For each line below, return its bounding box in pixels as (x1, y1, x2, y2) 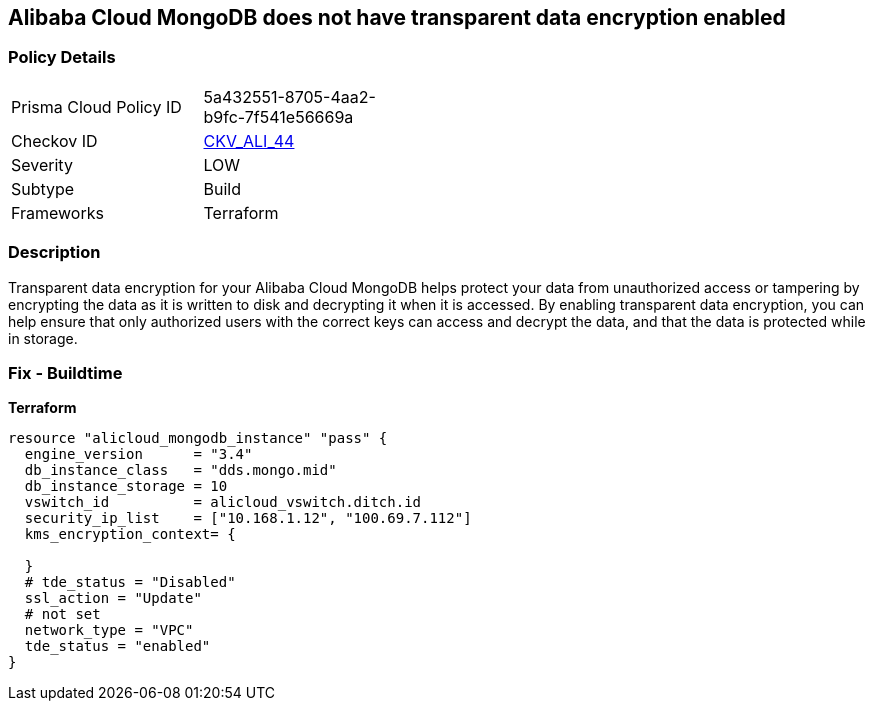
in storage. (8, 329, 78, 347)
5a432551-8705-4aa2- (203, 86, 376, 107)
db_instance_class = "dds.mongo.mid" (24, 462, 337, 479)
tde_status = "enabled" (24, 638, 211, 655)
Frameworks (11, 202, 104, 223)
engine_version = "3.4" (24, 446, 253, 463)
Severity (11, 154, 73, 175)
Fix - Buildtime (8, 362, 123, 383)
